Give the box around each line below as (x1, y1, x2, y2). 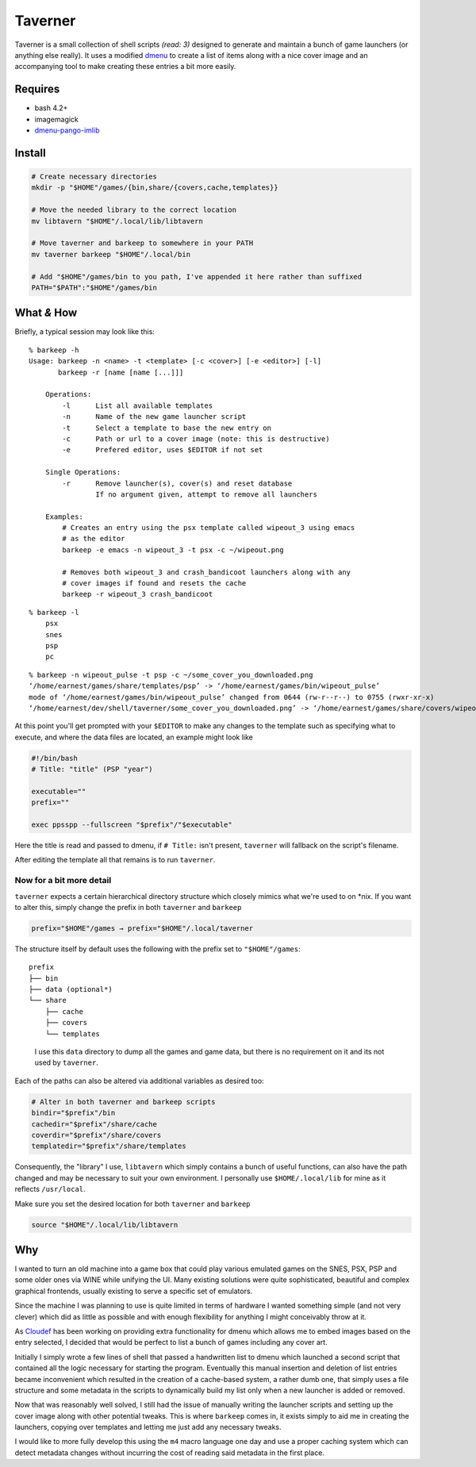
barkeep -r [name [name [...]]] (58, 367, 184, 377)
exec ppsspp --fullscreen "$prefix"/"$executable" (31, 820, 233, 829)
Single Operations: (44, 468, 121, 477)
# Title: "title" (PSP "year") (31, 765, 154, 774)
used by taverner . (34, 1058, 98, 1067)
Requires (14, 83, 60, 96)
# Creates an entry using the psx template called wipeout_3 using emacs (62, 524, 355, 532)
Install (14, 146, 47, 159)
